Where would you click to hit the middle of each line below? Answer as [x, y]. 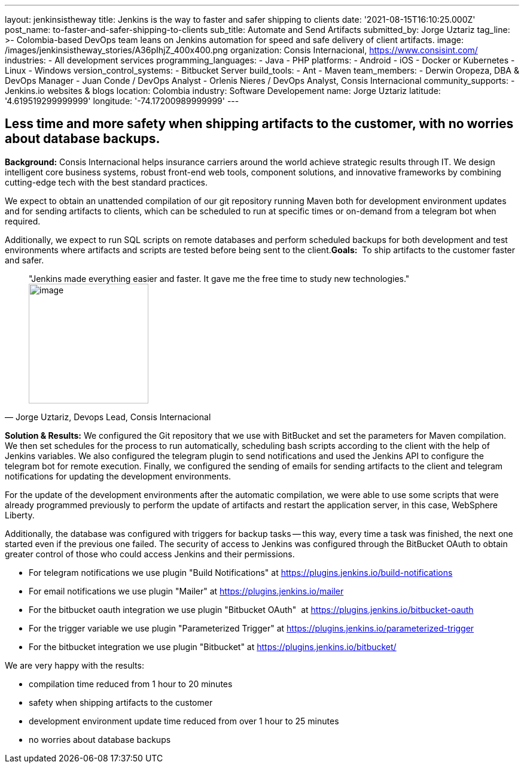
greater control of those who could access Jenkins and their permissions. [150, 554]
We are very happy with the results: [74, 665]
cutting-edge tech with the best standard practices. [106, 182]
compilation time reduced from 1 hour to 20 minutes [131, 684]
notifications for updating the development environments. [118, 476]
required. [23, 221]
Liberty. [20, 515]
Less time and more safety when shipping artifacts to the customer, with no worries [259, 124]
